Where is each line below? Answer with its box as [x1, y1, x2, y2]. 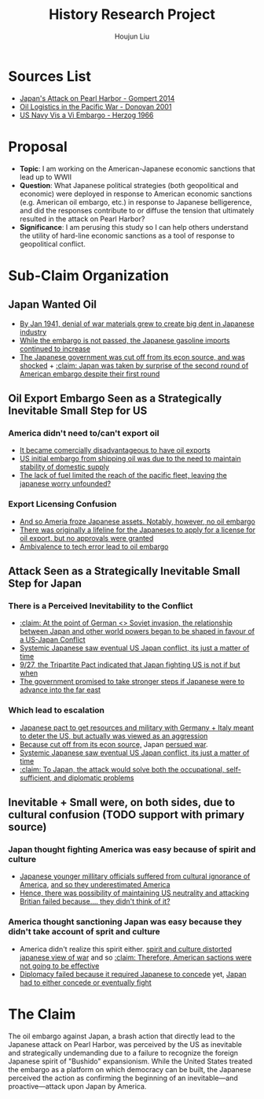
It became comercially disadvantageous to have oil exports [19, 446, 211, 455]
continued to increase [19, 344, 90, 353]
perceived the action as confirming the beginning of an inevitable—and [8, 1073, 238, 1082]
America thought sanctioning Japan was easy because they [8, 916, 242, 927]
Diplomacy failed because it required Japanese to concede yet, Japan [19, 969, 247, 979]
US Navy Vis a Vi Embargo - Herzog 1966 [19, 110, 154, 120]
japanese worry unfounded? [19, 479, 112, 489]
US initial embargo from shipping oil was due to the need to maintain [19, 454, 241, 464]
